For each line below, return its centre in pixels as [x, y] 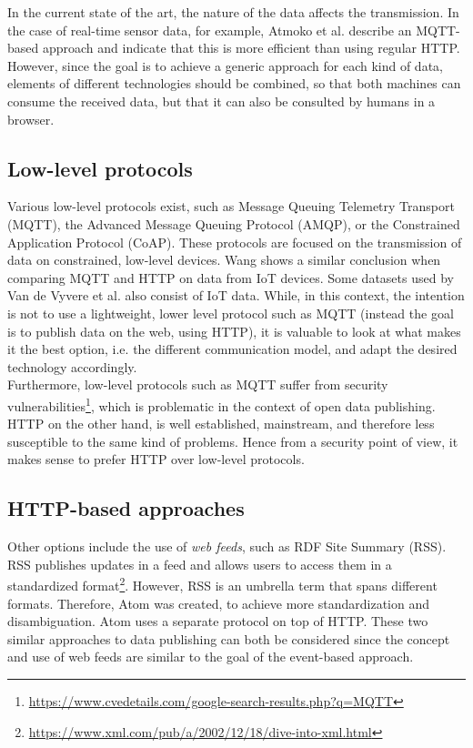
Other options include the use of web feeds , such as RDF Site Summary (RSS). [227, 546]
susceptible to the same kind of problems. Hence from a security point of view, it [233, 441]
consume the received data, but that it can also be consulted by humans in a [221, 101]
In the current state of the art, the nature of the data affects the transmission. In [233, 12]
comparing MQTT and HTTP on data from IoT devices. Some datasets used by [231, 277]
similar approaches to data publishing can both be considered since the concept [229, 638]
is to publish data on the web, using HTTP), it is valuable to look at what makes [234, 331]
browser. [31, 119]
